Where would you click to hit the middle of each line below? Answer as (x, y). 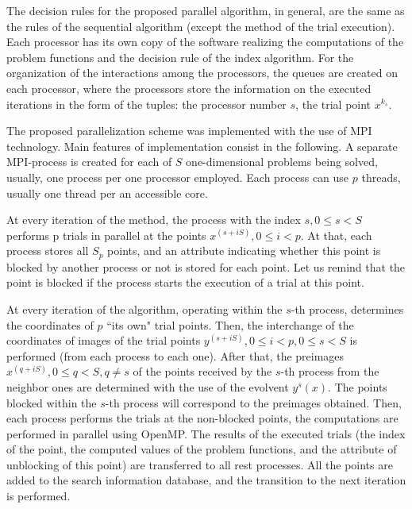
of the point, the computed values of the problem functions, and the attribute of (202, 449)
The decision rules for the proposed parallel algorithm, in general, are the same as (206, 10)
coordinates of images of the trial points (104, 340)
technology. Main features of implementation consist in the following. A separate (202, 146)
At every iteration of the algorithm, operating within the (144, 308)
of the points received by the (202, 371)
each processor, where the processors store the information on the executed (189, 88)
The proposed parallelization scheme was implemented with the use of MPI (189, 131)
